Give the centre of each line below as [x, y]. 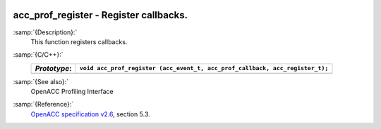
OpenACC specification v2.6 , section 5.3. [91, 114]
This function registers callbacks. [79, 41]
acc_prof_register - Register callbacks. [101, 15]
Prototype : [53, 68]
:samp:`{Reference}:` [43, 104]
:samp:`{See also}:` [41, 81]
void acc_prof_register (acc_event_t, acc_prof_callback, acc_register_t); [204, 68]
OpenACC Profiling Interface [72, 92]
